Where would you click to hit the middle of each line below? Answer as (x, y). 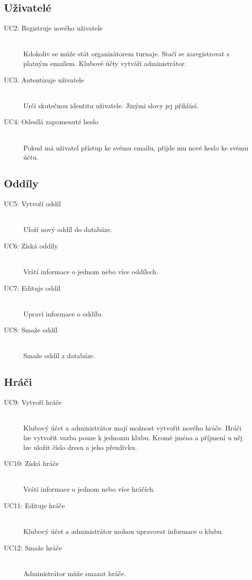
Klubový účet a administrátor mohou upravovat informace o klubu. (124, 531)
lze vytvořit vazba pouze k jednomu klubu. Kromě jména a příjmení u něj (133, 438)
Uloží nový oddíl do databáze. (68, 229)
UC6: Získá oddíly (31, 245)
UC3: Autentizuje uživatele (44, 79)
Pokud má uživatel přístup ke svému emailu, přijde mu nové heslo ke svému (136, 147)
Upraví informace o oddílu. (63, 313)
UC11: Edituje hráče (34, 505)
